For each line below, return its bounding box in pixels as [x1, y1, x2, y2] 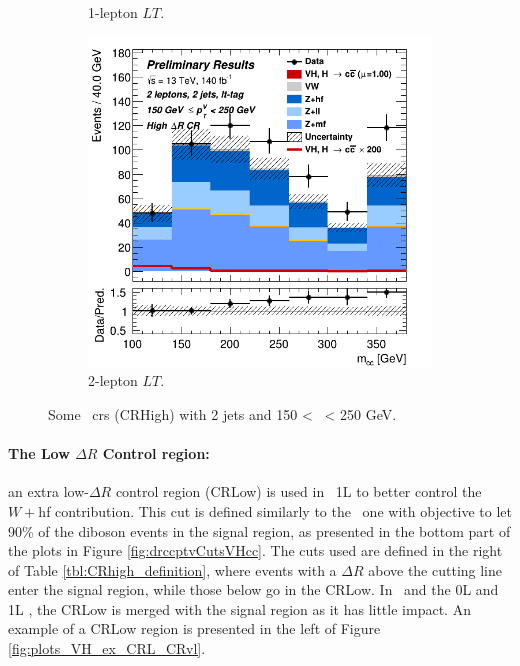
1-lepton [88, 2, 138, 22]
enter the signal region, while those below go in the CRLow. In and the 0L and [8, 579, 499, 600]
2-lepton [88, 370, 138, 391]
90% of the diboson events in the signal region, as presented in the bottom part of [8, 520, 511, 541]
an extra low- [8, 481, 89, 502]
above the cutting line [368, 559, 503, 580]
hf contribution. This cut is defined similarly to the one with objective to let [38, 500, 512, 521]
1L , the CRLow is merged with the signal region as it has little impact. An [8, 598, 471, 619]
